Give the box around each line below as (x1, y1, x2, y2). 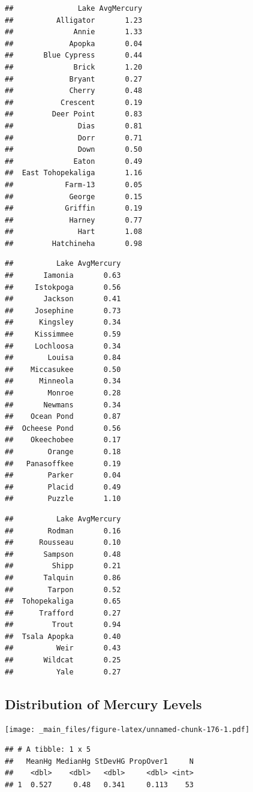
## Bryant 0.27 (5, 74, 143, 83)
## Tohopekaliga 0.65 (5, 597, 121, 606)
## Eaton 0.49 (5, 157, 143, 166)
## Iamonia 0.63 (5, 271, 121, 280)
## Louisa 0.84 (5, 353, 121, 362)
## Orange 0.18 (5, 447, 121, 456)
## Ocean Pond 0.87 (5, 412, 121, 421)
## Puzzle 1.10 (5, 494, 121, 503)
